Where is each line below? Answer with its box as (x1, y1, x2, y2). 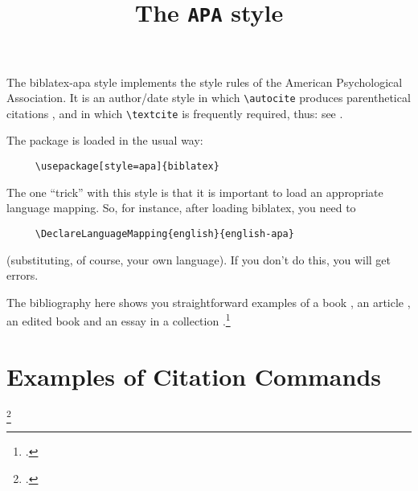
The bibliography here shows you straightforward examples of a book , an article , (6, 293, 411, 310)
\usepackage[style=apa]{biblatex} (35, 161, 219, 172)
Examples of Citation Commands (6, 359, 382, 392)
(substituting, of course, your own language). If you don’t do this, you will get (6, 251, 391, 268)
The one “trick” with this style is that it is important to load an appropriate (6, 183, 383, 200)
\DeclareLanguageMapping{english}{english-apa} (35, 227, 294, 239)
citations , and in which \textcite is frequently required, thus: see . (6, 104, 343, 121)
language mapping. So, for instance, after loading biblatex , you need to (6, 199, 356, 216)
